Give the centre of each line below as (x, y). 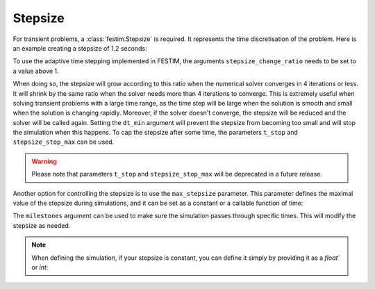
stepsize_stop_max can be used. (64, 142)
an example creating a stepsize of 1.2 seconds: (80, 48)
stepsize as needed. (42, 225)
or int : (40, 267)
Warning (44, 161)
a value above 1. (36, 71)
